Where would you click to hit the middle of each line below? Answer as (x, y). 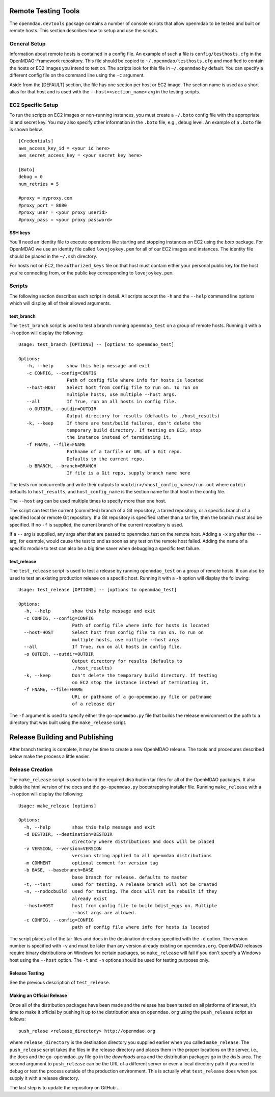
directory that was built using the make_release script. (68, 722)
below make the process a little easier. (50, 756)
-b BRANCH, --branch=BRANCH (61, 466)
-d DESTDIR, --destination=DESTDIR (68, 834)
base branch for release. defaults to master (130, 877)
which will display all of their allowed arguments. (60, 303)
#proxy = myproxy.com (45, 198)
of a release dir (94, 704)
